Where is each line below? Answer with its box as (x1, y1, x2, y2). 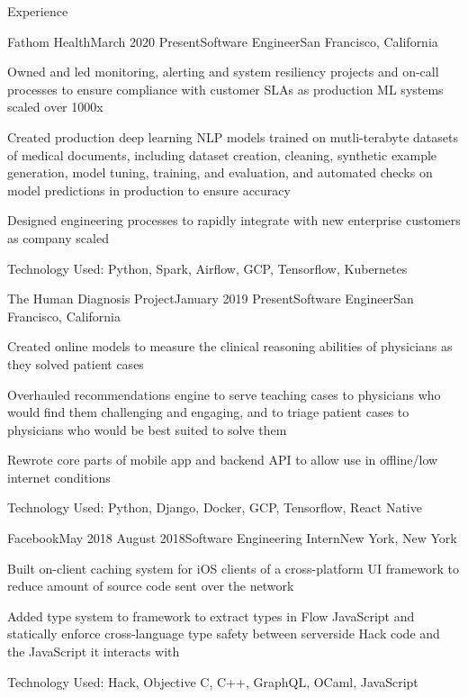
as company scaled (7, 228, 109, 247)
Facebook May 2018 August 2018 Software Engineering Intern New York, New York (7, 529, 457, 548)
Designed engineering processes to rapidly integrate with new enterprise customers (7, 211, 461, 230)
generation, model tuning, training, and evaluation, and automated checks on (7, 163, 433, 182)
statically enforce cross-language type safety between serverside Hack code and (7, 624, 440, 643)
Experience (7, 2, 68, 20)
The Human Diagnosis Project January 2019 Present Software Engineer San (7, 289, 414, 308)
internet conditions (7, 467, 111, 486)
